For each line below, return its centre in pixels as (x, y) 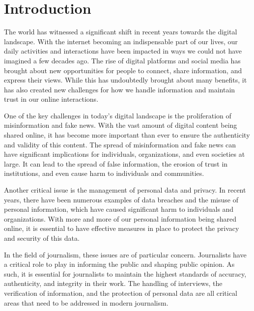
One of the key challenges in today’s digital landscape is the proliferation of (118, 115)
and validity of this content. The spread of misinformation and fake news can (120, 144)
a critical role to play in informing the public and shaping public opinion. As (119, 264)
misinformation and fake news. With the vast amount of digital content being (121, 125)
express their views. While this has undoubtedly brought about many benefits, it (126, 80)
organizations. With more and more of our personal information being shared (120, 218)
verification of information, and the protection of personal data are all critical (121, 293)
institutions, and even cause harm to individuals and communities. (104, 173)
